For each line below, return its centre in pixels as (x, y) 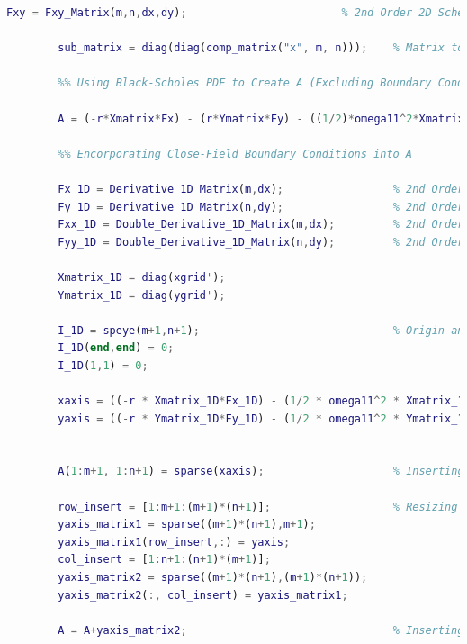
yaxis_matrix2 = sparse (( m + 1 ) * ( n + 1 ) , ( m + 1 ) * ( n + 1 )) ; (213, 577)
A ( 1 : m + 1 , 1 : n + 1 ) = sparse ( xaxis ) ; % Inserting (261, 472)
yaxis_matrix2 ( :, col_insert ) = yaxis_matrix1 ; (203, 595)
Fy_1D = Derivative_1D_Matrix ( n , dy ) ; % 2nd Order (261, 207)
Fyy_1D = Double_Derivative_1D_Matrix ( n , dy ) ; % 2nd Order (261, 242)
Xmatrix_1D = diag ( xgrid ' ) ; (142, 277)
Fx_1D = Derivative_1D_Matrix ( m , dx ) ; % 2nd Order (261, 189)
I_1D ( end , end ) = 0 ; (116, 348)
